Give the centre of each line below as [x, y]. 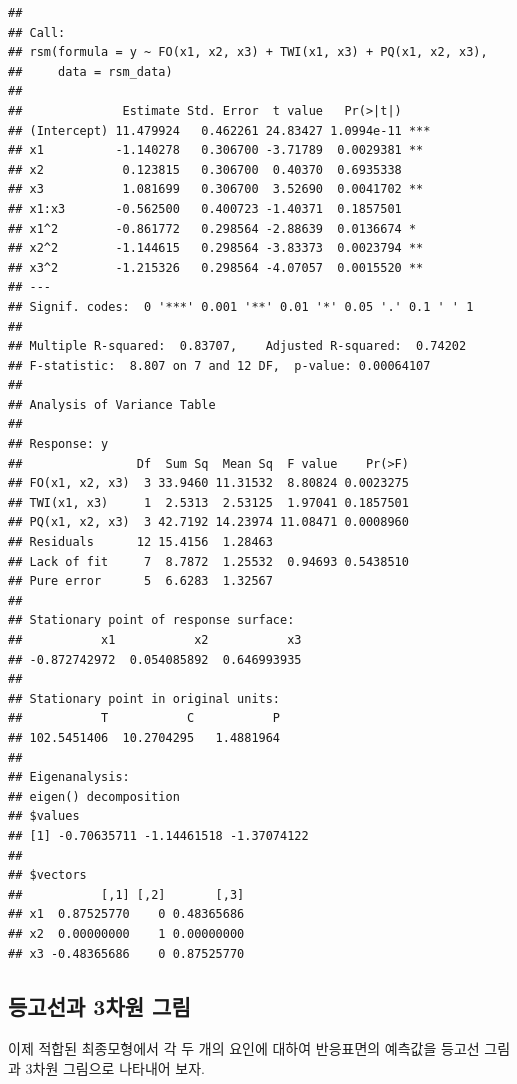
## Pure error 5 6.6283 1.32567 [140, 581]
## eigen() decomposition [94, 796]
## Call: [37, 32]
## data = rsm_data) [90, 71]
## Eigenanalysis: [69, 777]
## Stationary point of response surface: [151, 620]
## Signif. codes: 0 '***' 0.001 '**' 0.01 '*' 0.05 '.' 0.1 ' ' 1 [241, 306]
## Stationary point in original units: [144, 698]
